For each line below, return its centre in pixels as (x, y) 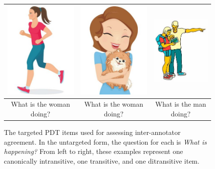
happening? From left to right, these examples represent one (94, 151)
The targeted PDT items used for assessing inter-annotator (92, 132)
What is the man (181, 104)
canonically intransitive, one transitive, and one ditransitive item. (102, 160)
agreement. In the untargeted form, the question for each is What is (105, 141)
